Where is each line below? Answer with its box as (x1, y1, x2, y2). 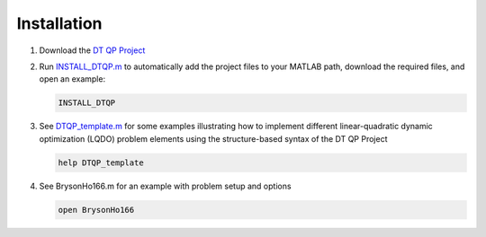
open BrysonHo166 (58, 205, 135, 215)
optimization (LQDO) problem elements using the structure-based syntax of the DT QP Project (39, 133, 388, 144)
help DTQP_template (58, 157, 144, 168)
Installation (16, 13, 103, 33)
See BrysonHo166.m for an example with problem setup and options (39, 180, 292, 191)
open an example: (39, 74, 106, 84)
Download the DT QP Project (39, 45, 146, 56)
